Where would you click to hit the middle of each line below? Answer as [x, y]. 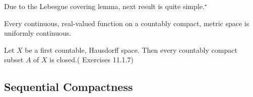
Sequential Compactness [69, 87]
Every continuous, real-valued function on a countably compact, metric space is [127, 23]
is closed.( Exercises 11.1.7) [91, 60]
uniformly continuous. [38, 33]
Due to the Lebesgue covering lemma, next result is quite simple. [104, 6]
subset [14, 60]
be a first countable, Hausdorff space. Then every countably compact [131, 50]
